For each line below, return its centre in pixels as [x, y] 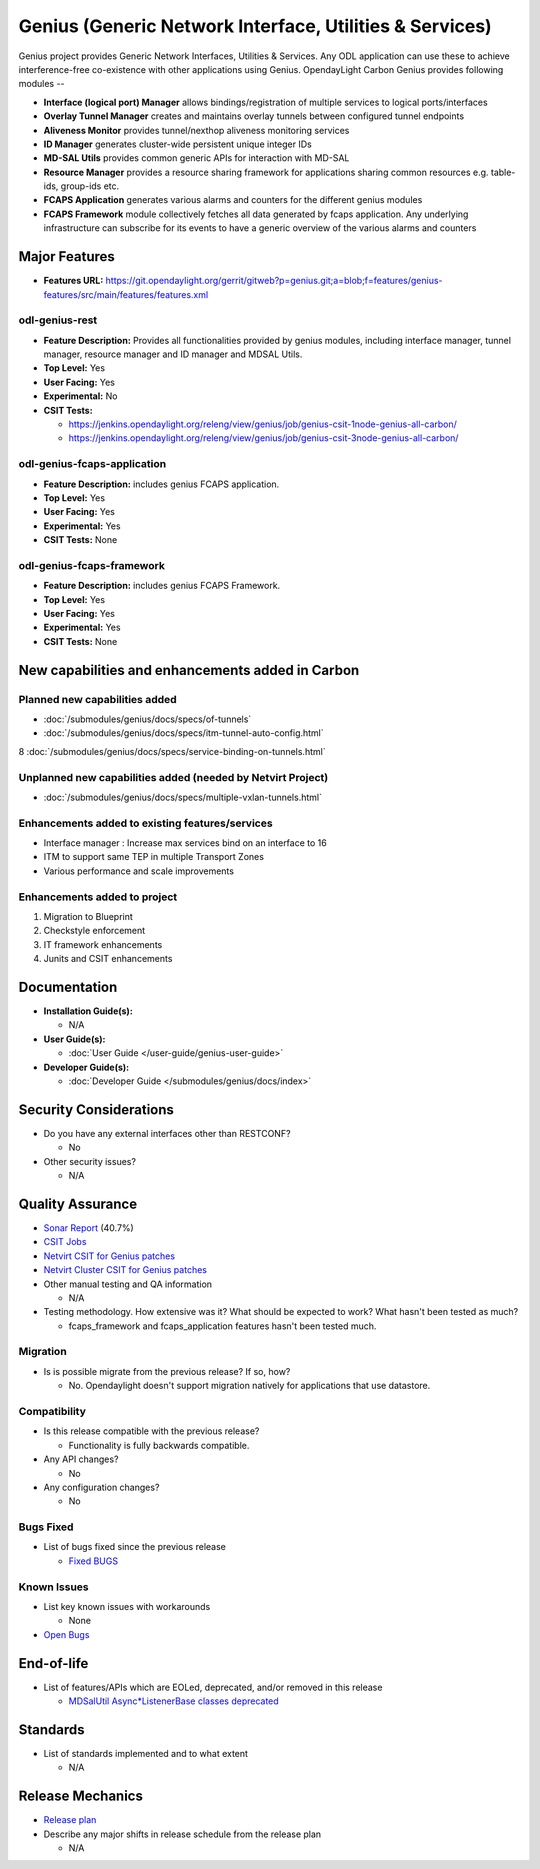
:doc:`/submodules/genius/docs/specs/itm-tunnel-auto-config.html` [183, 733]
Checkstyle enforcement [94, 931]
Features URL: [73, 281]
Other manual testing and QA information [128, 1284]
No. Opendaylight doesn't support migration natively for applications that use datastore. [249, 1386]
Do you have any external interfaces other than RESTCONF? [167, 1133]
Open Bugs [66, 1634]
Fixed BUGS [93, 1561]
